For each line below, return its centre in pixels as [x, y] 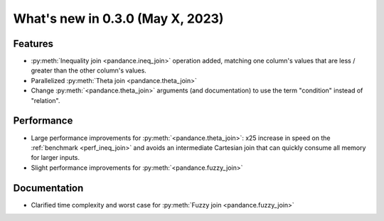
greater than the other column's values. [89, 70]
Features [33, 44]
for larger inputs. [55, 158]
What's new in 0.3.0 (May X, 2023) [118, 18]
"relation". [46, 100]
